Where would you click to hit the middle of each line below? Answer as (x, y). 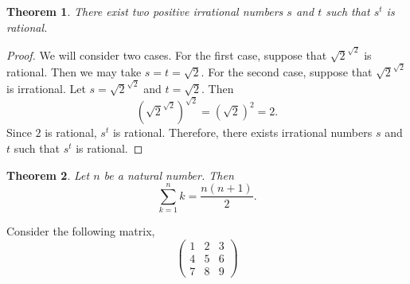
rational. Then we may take (74, 71)
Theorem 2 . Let (48, 175)
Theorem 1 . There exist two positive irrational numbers (145, 11)
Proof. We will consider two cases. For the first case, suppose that (167, 54)
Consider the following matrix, (81, 231)
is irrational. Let (46, 89)
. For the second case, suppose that (287, 71)
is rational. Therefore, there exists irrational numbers (242, 132)
